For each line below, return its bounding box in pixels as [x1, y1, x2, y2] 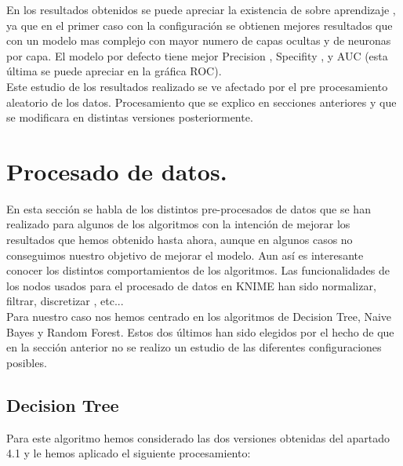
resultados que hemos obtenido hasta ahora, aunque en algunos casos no [6, 231, 353, 248]
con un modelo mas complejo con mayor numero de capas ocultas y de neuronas [6, 32, 391, 49]
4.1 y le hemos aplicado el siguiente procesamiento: [6, 445, 251, 461]
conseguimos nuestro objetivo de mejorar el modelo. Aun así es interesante [6, 246, 364, 263]
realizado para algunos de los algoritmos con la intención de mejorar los [6, 216, 350, 232]
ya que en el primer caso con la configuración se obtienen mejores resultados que [6, 16, 393, 33]
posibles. [6, 354, 47, 370]
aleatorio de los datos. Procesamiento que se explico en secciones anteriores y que [6, 93, 397, 110]
